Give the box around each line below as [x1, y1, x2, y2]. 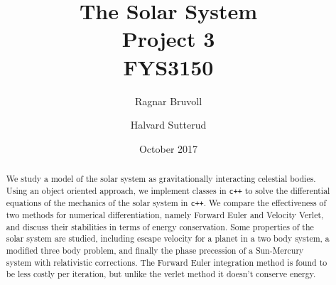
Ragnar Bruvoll [134, 93, 202, 108]
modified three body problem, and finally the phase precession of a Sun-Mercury [6, 244, 304, 256]
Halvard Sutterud [130, 117, 207, 132]
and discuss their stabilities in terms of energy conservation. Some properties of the [6, 220, 314, 232]
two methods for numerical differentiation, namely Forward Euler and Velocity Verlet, [6, 209, 324, 221]
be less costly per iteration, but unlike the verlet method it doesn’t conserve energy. [6, 268, 316, 280]
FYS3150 [123, 52, 214, 81]
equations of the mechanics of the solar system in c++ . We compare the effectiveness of [6, 196, 327, 208]
